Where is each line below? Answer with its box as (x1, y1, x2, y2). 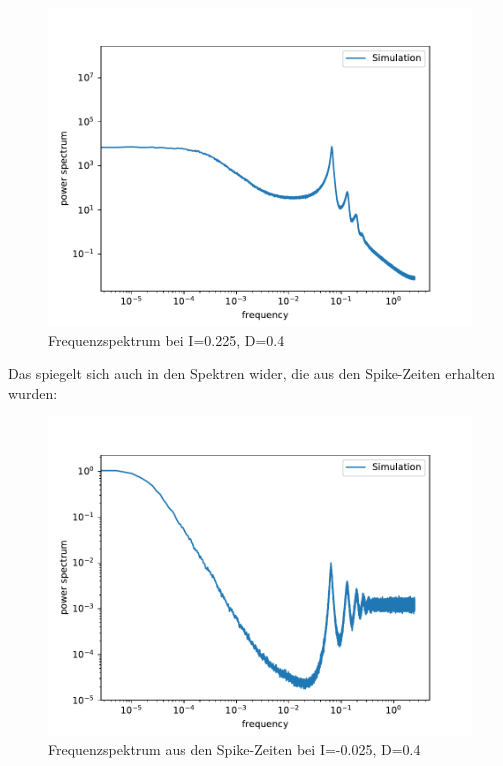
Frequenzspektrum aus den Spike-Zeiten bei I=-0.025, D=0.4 (48, 738, 421, 759)
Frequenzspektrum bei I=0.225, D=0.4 (48, 329, 285, 350)
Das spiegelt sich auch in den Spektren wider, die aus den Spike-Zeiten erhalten (8, 363, 496, 384)
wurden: (8, 382, 58, 403)
